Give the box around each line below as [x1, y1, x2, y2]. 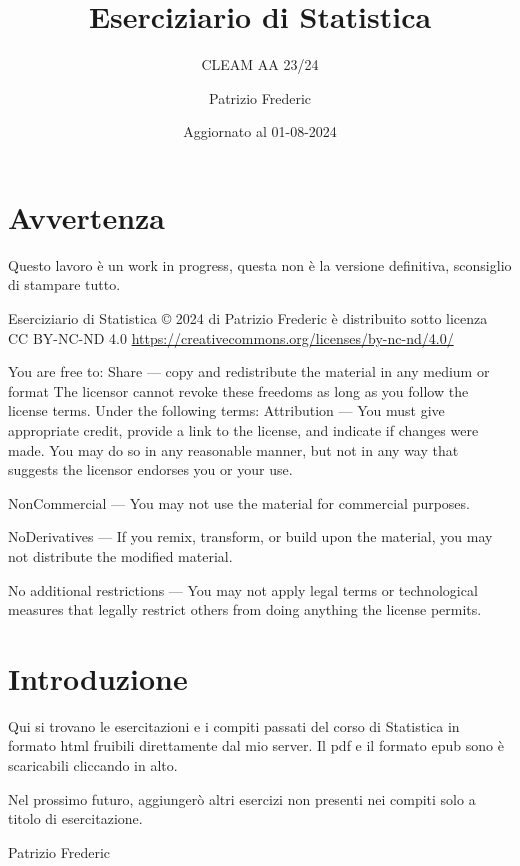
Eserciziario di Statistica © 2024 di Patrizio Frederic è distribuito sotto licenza [8, 308, 488, 329]
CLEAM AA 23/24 [201, 54, 319, 75]
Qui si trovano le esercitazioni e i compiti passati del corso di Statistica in [8, 715, 460, 736]
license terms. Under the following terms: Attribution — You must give [8, 400, 445, 421]
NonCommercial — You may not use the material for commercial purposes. [8, 492, 470, 513]
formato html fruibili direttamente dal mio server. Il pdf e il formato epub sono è [8, 735, 504, 756]
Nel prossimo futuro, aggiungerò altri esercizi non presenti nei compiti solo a [8, 788, 476, 809]
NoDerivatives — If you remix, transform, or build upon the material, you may [8, 526, 493, 547]
